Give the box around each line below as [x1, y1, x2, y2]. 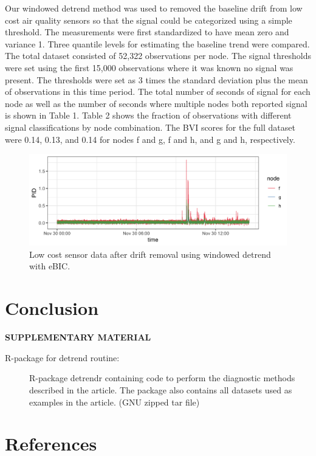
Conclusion [5, 295, 99, 320]
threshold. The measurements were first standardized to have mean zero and [5, 26, 289, 38]
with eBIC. [29, 260, 70, 272]
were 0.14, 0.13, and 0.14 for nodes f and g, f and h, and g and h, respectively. [5, 133, 295, 145]
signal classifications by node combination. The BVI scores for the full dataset [5, 120, 295, 133]
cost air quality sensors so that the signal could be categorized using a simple [5, 13, 292, 26]
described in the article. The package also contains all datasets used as [29, 383, 292, 396]
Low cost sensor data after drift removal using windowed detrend [29, 247, 271, 260]
